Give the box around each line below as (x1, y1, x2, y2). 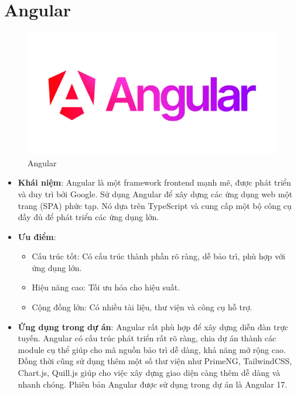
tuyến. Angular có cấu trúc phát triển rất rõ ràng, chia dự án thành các (18, 332, 276, 344)
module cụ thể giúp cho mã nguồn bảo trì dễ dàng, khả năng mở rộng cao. (18, 343, 286, 355)
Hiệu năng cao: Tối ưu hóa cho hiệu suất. (32, 281, 180, 293)
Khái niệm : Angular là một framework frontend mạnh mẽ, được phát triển (18, 176, 291, 189)
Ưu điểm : (18, 230, 56, 242)
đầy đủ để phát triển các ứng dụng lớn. (18, 211, 159, 223)
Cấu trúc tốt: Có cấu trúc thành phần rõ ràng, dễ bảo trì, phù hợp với (32, 250, 285, 262)
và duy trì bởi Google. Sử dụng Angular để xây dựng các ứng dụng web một (18, 187, 292, 200)
